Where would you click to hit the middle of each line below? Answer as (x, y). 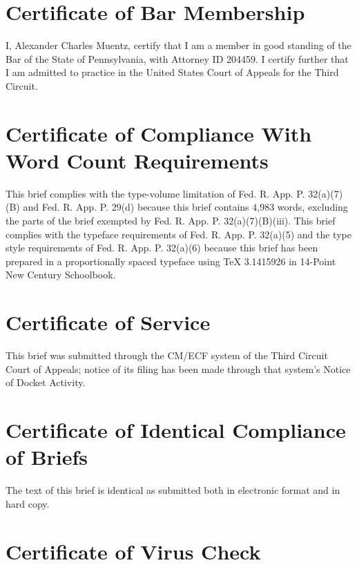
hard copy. (28, 503)
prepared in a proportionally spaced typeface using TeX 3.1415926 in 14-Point (171, 261)
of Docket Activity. (46, 382)
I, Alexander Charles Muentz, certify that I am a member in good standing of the (178, 45)
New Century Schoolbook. (61, 275)
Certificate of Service (108, 322)
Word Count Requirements (137, 160)
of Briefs (47, 457)
